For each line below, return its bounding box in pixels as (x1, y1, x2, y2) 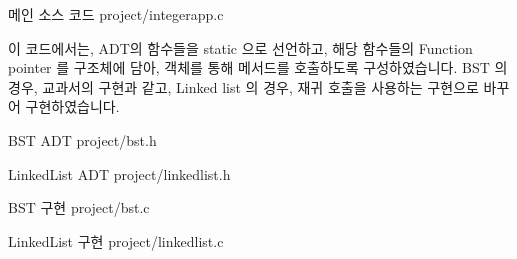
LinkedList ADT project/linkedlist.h (8, 163, 231, 184)
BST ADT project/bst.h (8, 129, 157, 150)
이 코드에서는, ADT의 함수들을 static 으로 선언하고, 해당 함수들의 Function (8, 37, 473, 58)
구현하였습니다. (25, 96, 120, 117)
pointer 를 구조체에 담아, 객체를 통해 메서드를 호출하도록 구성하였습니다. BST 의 (8, 57, 508, 78)
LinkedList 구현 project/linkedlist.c (8, 230, 224, 251)
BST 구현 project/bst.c (8, 197, 150, 218)
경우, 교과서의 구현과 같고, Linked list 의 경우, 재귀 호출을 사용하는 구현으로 (8, 76, 479, 97)
